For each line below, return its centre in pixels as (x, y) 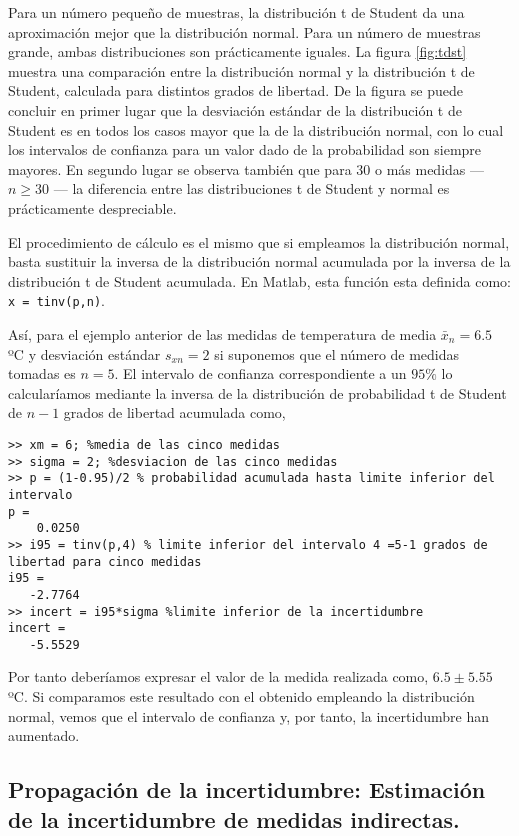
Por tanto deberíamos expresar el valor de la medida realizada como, (218, 676)
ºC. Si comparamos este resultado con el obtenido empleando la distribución (241, 696)
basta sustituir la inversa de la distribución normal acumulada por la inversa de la (259, 261)
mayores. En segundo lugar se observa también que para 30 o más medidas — (246, 168)
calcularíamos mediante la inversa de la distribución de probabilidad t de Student (257, 392)
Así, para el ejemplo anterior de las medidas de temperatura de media (222, 333)
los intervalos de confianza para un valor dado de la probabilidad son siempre (245, 149)
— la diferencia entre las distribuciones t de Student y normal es (251, 188)
